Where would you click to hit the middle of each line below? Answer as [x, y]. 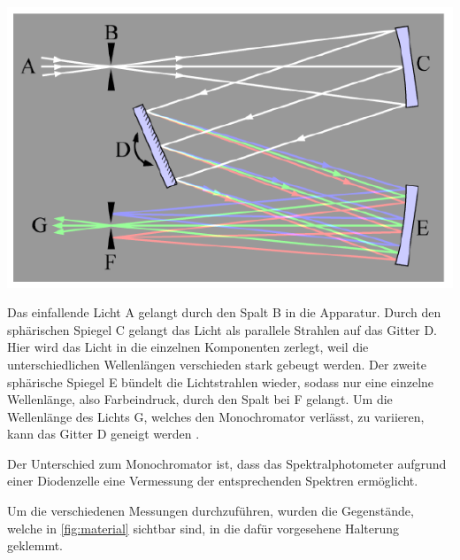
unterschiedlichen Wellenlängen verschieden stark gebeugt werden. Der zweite [217, 364]
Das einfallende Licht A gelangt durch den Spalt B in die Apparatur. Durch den [224, 312]
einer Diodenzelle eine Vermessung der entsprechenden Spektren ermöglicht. [213, 481]
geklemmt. [35, 545]
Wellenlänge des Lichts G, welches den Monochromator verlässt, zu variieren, [216, 416]
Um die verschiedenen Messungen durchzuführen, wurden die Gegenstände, [211, 511]
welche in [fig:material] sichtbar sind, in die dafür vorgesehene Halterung [203, 528]
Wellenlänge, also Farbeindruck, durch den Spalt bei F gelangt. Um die [200, 399]
